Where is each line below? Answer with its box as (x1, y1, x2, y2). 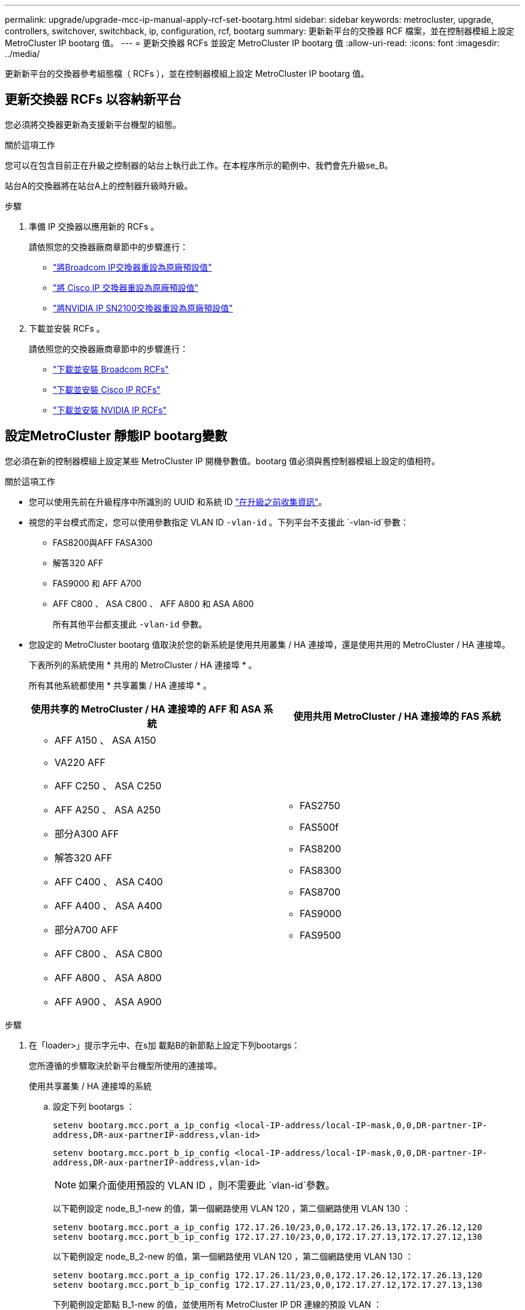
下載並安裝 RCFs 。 (29, 323, 105, 333)
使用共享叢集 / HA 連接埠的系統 (29, 1080, 152, 1091)
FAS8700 (300, 885, 341, 898)
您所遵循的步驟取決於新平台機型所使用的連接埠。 (29, 1060, 222, 1071)
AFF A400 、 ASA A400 (55, 899, 162, 912)
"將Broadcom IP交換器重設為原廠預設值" (53, 262, 212, 272)
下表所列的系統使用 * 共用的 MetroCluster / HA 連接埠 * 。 (29, 659, 257, 670)
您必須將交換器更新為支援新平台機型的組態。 (5, 119, 181, 130)
